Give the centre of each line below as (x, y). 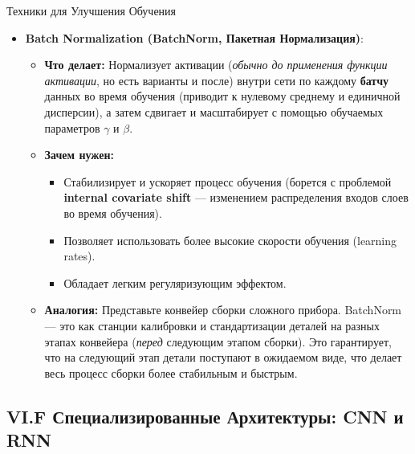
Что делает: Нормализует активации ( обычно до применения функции (216, 65)
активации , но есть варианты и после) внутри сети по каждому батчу (217, 80)
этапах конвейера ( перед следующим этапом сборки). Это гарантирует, (218, 341)
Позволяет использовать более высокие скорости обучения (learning (230, 240)
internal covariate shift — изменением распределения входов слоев (236, 197)
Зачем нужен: (79, 155)
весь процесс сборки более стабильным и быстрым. (171, 372)
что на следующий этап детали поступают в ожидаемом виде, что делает (223, 357)
